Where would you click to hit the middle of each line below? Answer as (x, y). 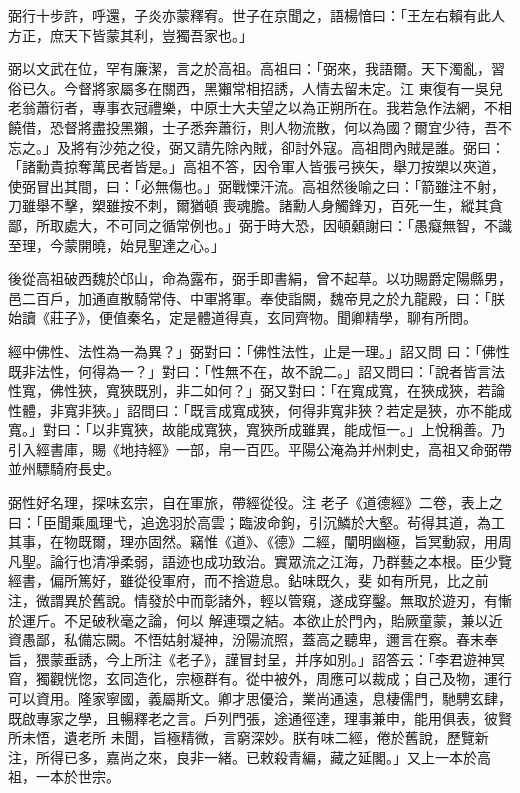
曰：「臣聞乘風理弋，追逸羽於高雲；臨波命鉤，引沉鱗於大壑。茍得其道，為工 (256, 521)
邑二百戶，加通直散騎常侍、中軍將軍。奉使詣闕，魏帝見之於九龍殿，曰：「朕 (256, 297)
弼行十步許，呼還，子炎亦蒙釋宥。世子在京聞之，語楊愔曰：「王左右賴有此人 (256, 15)
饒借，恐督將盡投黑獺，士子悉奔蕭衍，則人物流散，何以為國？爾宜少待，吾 (253, 126)
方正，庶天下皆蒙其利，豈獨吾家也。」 (130, 34)
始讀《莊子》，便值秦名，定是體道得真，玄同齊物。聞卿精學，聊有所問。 (242, 317)
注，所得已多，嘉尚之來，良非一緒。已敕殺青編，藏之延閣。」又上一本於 (242, 756)
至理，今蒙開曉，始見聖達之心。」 (116, 244)
